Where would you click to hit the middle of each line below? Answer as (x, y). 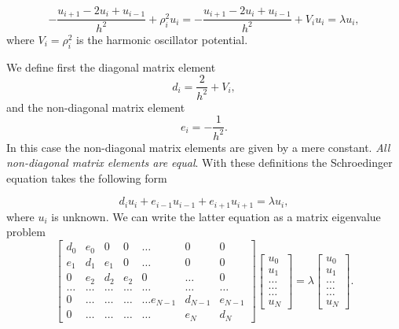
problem (26, 232)
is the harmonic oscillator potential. (162, 39)
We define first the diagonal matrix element (111, 67)
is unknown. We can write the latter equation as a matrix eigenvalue (216, 216)
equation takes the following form (87, 177)
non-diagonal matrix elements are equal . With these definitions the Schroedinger (199, 163)
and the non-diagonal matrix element (96, 107)
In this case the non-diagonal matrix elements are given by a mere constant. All (198, 147)
